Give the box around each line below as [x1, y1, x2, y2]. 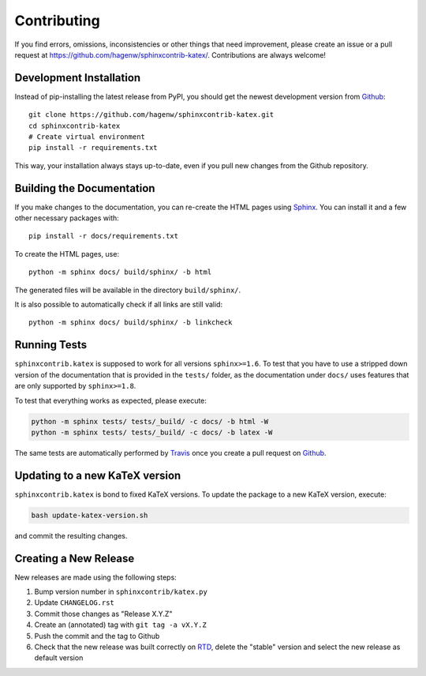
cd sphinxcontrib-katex [28, 121, 121, 130]
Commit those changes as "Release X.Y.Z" [34, 609, 173, 618]
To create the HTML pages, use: [14, 249, 120, 258]
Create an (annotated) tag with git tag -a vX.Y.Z [34, 620, 207, 629]
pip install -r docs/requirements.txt [28, 231, 179, 241]
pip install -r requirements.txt [28, 143, 158, 152]
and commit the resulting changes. [14, 531, 128, 540]
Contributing [14, 12, 100, 29]
